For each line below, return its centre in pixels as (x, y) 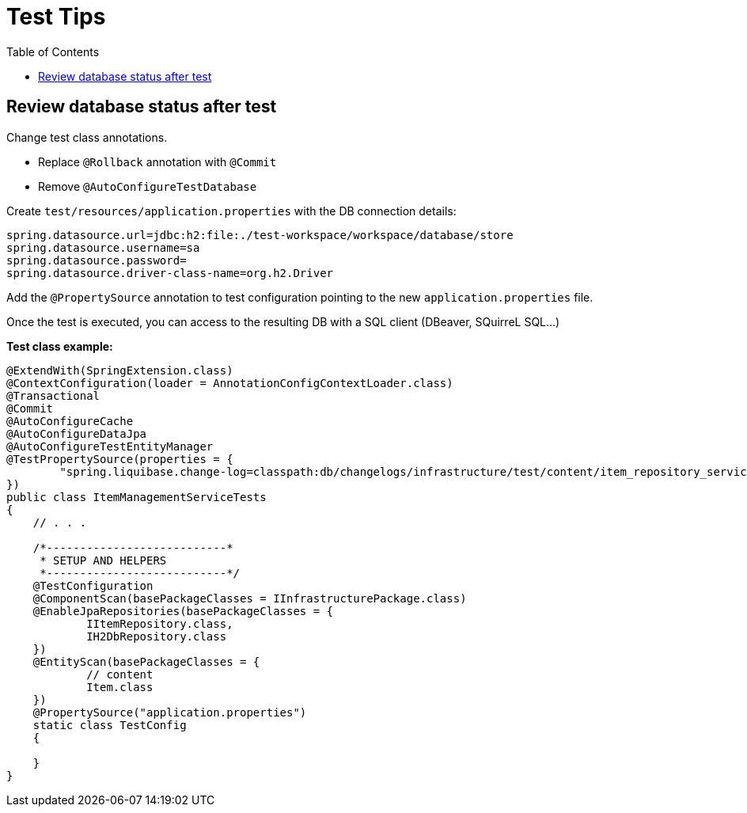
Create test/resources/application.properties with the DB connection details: (231, 211)
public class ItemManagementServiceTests (137, 497)
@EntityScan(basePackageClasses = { (146, 661)
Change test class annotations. (87, 137)
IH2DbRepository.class (157, 636)
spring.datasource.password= (97, 260)
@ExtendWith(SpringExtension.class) (120, 370)
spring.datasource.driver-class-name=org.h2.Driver (170, 273)
